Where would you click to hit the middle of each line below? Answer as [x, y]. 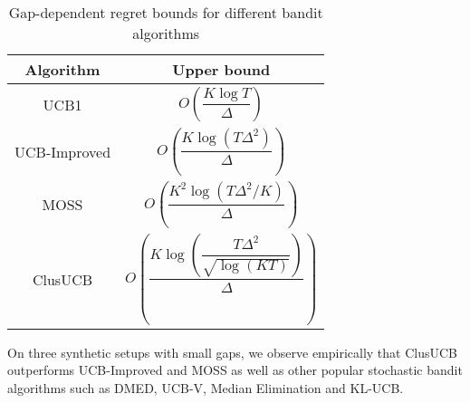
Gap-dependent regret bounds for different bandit [166, 12]
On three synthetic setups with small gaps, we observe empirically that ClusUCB [233, 352]
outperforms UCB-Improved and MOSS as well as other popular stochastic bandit [235, 370]
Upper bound [221, 69]
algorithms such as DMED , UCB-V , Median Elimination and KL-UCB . [206, 387]
